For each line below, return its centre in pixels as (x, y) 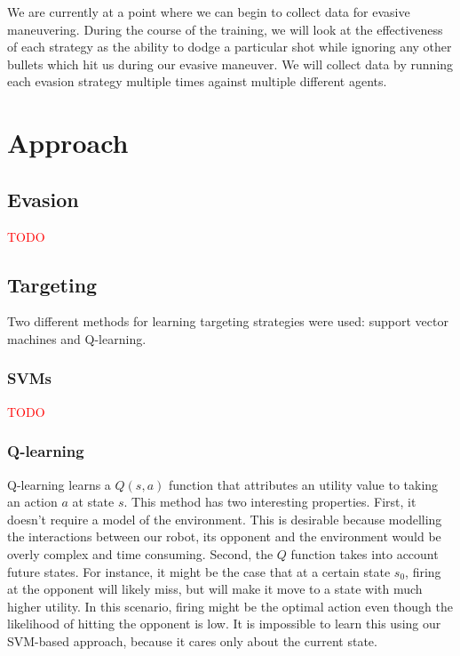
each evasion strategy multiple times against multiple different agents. (197, 81)
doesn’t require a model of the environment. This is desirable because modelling (225, 519)
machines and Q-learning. (77, 338)
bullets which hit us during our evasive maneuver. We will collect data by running (230, 64)
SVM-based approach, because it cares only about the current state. (192, 640)
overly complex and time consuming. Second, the (140, 553)
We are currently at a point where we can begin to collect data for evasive (209, 12)
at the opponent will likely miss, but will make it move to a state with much (215, 589)
